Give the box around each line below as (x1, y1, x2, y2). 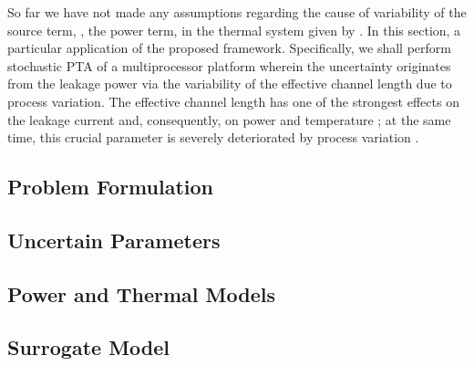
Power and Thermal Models (7, 279, 275, 308)
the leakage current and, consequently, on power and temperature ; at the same (7, 110, 451, 129)
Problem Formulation (7, 173, 213, 201)
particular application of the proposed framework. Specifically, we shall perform (7, 38, 451, 58)
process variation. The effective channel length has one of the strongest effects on (7, 91, 459, 110)
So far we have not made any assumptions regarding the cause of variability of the (7, 3, 467, 21)
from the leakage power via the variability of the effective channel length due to (7, 74, 452, 93)
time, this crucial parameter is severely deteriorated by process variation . (7, 128, 419, 147)
